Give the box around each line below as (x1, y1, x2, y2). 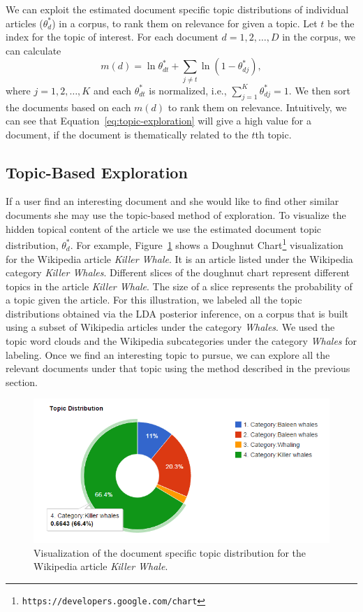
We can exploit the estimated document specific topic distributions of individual (6, 2, 349, 16)
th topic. (255, 127, 292, 141)
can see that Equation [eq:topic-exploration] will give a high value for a (6, 113, 311, 128)
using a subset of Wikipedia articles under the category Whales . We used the (6, 320, 335, 334)
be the (327, 15, 355, 30)
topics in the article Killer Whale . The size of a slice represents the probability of (6, 278, 353, 293)
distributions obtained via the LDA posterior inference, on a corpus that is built (6, 306, 349, 320)
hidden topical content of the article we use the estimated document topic (6, 221, 322, 236)
